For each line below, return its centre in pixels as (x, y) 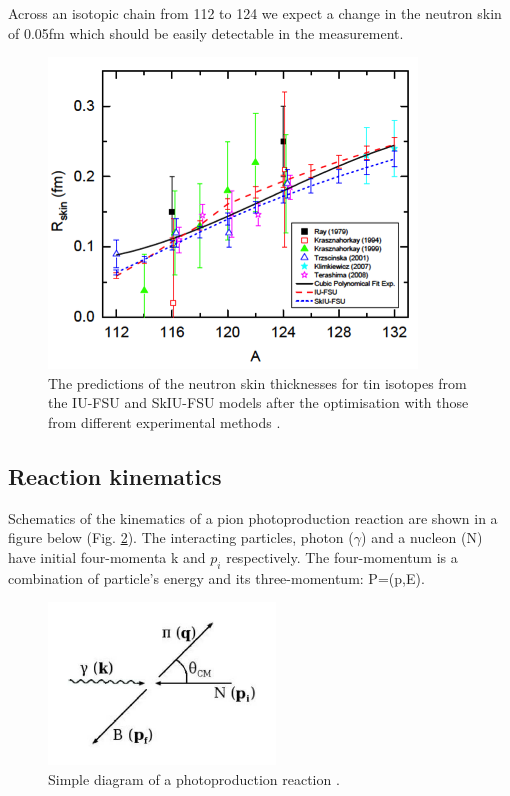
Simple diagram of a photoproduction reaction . (194, 778)
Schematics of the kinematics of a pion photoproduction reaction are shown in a (253, 517)
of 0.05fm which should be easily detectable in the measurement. (206, 32)
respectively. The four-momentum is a (342, 556)
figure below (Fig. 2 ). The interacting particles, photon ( (181, 537)
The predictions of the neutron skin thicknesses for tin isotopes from (257, 382)
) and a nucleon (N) (422, 537)
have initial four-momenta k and (107, 556)
